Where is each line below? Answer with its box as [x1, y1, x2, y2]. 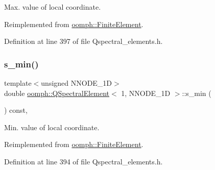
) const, [4, 105, 28, 115]
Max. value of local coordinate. [4, 2, 101, 12]
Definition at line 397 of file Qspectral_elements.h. [4, 36, 163, 46]
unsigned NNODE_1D [41, 78, 112, 88]
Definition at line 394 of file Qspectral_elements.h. [4, 156, 163, 166]
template [4, 78, 32, 88]
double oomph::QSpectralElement [4, 87, 109, 98]
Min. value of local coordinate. [4, 122, 100, 132]
